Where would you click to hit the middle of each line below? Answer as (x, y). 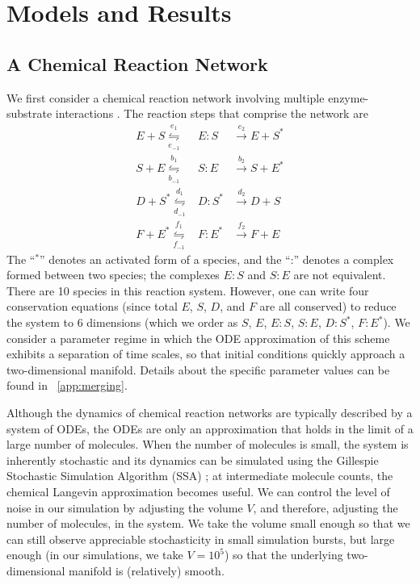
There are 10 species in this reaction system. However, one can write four (188, 290)
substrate (29, 113)
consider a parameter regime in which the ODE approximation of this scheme (198, 338)
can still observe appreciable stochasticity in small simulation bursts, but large (201, 539)
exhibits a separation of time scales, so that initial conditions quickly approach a (206, 354)
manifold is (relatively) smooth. (147, 570)
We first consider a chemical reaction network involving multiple (166, 97)
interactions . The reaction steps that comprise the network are (212, 113)
